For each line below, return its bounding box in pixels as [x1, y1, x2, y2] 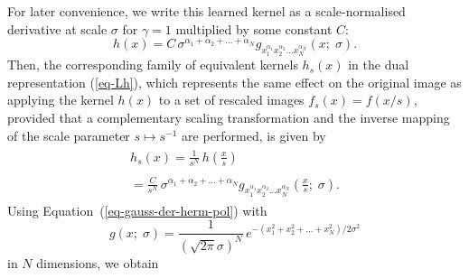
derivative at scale [7, 19, 108, 38]
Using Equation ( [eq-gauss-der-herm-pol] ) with [7, 200, 267, 219]
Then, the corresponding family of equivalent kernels [7, 55, 298, 74]
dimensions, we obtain [36, 253, 159, 272]
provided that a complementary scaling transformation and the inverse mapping [7, 108, 450, 127]
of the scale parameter [7, 125, 130, 144]
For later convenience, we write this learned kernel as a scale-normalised [7, 2, 406, 20]
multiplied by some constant [175, 19, 333, 38]
